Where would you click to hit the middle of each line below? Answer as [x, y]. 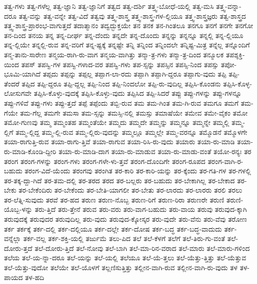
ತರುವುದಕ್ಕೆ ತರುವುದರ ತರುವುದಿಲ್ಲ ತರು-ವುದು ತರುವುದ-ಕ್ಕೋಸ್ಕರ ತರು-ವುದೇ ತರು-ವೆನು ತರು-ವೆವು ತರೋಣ [126, 219]
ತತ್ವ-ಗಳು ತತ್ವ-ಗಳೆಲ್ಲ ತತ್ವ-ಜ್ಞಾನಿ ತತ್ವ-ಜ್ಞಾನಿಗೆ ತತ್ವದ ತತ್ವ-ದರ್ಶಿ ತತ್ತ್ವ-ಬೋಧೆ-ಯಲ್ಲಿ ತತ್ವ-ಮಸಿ [109, 6]
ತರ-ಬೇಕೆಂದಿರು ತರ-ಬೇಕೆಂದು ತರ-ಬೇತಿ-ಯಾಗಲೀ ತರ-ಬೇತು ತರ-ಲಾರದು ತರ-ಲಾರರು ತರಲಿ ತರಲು [130, 190]
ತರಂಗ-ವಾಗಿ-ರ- [226, 161]
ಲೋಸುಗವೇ [18, 93]
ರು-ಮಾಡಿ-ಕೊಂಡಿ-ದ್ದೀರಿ [30, 151]
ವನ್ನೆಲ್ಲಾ [13, 238]
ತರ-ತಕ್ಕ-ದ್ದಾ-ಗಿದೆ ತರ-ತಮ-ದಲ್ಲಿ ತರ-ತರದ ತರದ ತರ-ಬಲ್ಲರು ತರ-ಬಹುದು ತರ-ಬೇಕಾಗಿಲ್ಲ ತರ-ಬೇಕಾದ [120, 180]
